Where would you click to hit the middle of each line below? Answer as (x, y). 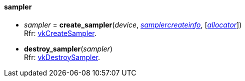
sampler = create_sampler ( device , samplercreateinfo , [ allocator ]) (133, 24)
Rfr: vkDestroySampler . (62, 57)
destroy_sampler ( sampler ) (68, 48)
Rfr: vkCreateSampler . (60, 33)
